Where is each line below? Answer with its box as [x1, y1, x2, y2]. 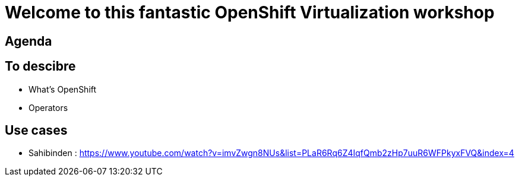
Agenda [5, 33, 52, 49]
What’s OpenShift [29, 84, 97, 94]
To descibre [5, 59, 76, 74]
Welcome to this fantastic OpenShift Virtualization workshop [5, 2, 495, 23]
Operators [29, 102, 68, 113]
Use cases [5, 123, 68, 138]
